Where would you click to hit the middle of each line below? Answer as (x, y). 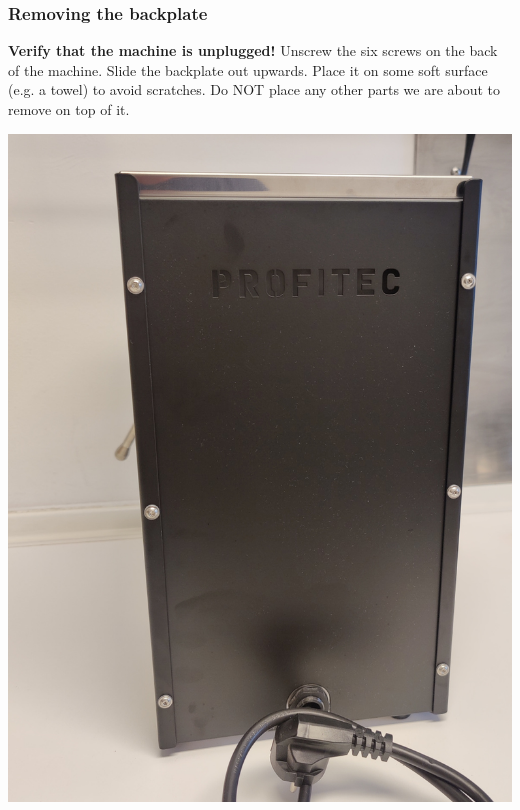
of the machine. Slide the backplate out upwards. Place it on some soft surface (248, 69)
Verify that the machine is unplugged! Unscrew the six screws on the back (253, 50)
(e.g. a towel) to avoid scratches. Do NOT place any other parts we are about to (254, 89)
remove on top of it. (69, 109)
